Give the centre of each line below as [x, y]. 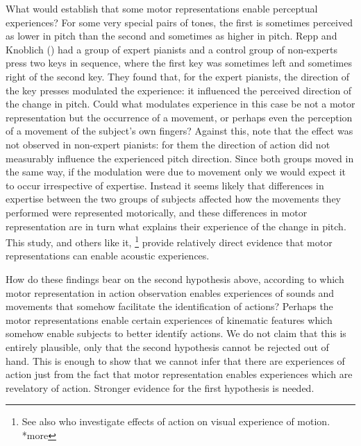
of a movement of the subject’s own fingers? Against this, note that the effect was [179, 131]
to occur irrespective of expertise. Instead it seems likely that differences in [165, 185]
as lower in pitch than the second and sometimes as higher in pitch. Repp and [171, 36]
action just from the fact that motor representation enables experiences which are [179, 374]
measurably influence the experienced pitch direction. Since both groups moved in [180, 158]
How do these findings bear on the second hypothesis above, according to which [175, 278]
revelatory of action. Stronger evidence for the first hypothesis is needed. [160, 387]
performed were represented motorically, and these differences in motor [157, 212]
